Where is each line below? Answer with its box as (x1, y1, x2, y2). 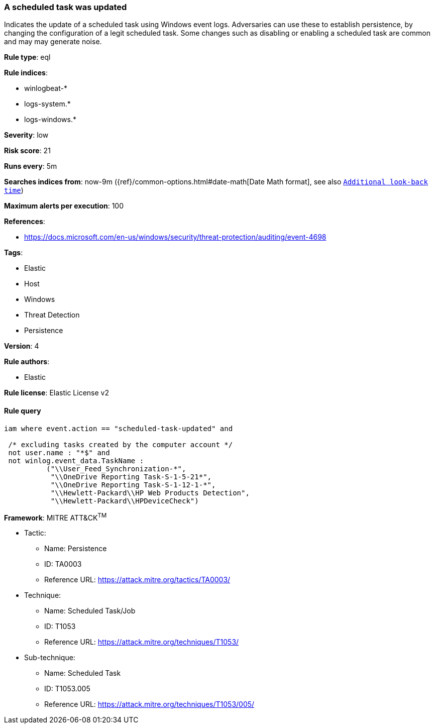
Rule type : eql (4, 53, 51, 62)
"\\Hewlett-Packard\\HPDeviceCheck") (50, 496, 199, 505)
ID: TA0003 (44, 560, 82, 569)
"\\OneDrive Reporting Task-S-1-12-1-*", (50, 480, 216, 489)
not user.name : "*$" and (8, 448, 110, 457)
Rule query (4, 406, 41, 415)
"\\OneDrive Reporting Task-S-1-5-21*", (50, 472, 212, 481)
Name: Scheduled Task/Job (44, 606, 136, 615)
